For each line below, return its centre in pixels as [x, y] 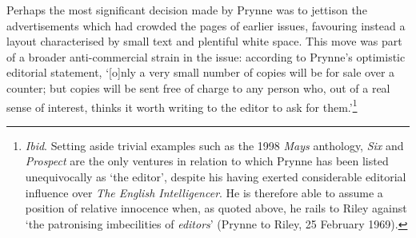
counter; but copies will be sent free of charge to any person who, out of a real [198, 87]
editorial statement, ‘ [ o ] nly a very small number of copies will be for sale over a [201, 72]
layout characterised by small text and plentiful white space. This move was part [204, 41]
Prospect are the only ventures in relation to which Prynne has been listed [207, 161]
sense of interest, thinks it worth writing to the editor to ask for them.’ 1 [182, 105]
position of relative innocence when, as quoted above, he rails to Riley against [216, 208]
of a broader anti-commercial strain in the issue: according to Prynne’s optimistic [206, 56]
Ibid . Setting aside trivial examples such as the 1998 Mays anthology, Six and [214, 145]
